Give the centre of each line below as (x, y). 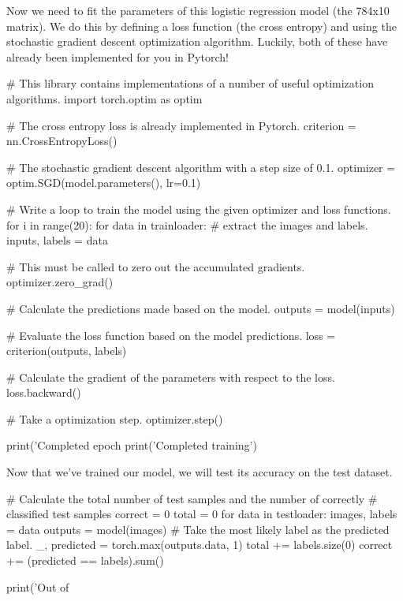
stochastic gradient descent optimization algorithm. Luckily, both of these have (197, 41)
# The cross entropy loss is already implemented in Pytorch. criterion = (181, 125)
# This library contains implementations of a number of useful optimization (190, 83)
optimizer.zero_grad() (60, 282)
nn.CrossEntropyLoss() (62, 141)
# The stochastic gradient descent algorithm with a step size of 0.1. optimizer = (201, 167)
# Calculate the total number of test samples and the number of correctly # (192, 498)
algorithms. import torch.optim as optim (104, 98)
